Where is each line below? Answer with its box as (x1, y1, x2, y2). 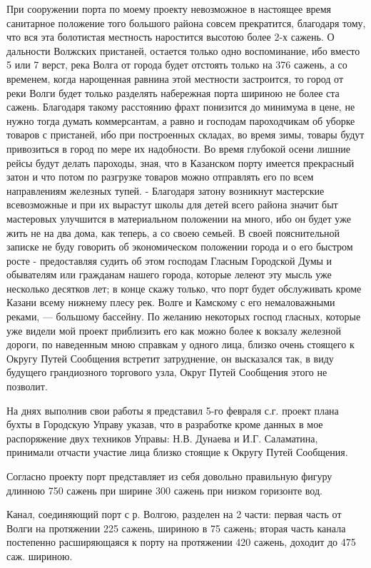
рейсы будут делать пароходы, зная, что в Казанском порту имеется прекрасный (6, 155, 355, 170)
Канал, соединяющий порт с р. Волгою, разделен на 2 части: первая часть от (6, 507, 342, 522)
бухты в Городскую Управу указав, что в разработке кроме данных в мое (6, 417, 323, 432)
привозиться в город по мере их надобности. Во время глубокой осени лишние (6, 141, 350, 156)
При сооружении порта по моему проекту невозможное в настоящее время (6, 1, 331, 16)
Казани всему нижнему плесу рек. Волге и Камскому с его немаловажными (6, 295, 335, 310)
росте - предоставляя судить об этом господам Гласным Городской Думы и (6, 253, 332, 268)
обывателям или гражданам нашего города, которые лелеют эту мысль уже (6, 267, 332, 282)
